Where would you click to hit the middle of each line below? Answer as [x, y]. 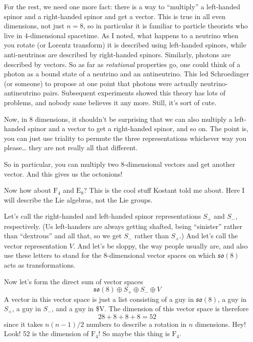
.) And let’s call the [209, 236]
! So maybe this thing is [134, 333]
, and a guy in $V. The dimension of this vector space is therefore [150, 308]
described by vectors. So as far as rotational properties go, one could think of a [122, 64]
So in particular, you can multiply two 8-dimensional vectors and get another [120, 164]
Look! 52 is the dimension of [46, 333]
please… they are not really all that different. [71, 148]
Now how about [28, 190]
